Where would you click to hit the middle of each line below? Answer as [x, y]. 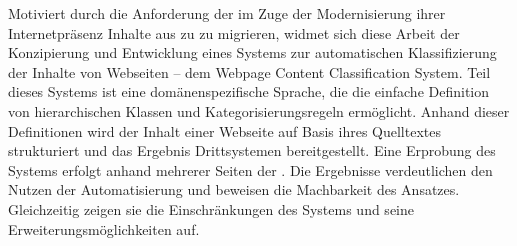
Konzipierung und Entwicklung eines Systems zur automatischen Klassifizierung [252, 52]
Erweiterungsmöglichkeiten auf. [104, 228]
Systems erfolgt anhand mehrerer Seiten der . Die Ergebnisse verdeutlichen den [250, 169]
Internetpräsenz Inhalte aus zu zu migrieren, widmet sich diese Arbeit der [234, 32]
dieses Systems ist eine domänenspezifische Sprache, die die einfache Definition [249, 91]
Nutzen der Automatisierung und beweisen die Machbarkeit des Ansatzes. [234, 189]
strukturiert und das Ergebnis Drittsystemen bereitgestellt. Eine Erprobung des [252, 150]
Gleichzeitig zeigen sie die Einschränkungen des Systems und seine [211, 208]
